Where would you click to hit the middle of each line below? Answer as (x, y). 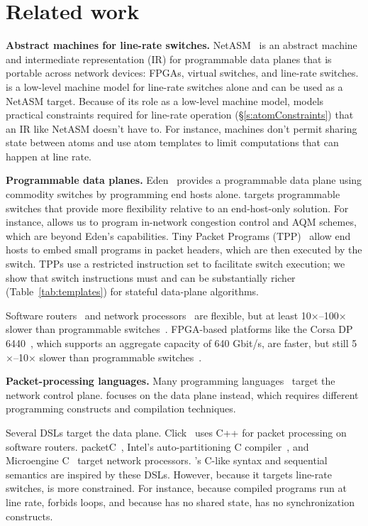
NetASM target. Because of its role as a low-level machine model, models (165, 100)
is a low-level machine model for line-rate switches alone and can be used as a (174, 86)
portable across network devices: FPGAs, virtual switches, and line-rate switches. (182, 73)
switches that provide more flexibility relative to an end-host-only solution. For (177, 208)
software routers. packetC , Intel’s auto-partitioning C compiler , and (157, 446)
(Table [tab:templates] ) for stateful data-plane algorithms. (132, 291)
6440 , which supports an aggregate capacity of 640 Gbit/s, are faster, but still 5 (182, 343)
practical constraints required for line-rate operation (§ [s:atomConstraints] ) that (180, 115)
